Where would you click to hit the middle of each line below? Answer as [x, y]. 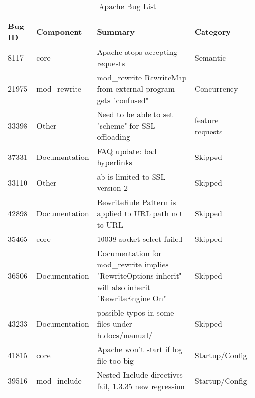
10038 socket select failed [140, 239]
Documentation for [129, 253]
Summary [116, 31]
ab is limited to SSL [131, 176]
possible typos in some [135, 312]
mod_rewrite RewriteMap [142, 77]
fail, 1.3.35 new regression [141, 386]
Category [213, 31]
